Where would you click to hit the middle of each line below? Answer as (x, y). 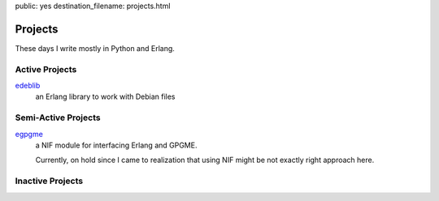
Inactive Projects (49, 181)
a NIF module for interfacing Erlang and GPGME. (116, 145)
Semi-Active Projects (58, 118)
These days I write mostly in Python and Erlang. (95, 48)
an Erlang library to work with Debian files (105, 96)
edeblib (28, 86)
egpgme (29, 134)
